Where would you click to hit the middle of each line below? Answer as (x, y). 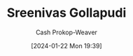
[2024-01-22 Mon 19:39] (66, 45)
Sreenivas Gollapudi (66, 13)
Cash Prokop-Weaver (66, 32)
